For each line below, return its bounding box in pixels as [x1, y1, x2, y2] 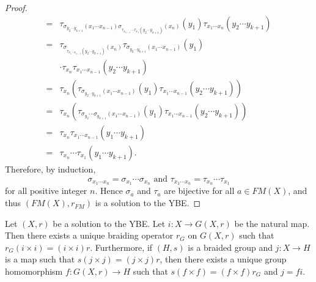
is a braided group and [188, 240, 273, 253]
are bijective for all [164, 184, 235, 197]
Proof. [5, 1, 28, 13]
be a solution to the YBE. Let [53, 217, 166, 229]
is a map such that [5, 253, 75, 265]
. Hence [95, 184, 123, 197]
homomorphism [5, 265, 63, 278]
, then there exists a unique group [160, 253, 287, 265]
